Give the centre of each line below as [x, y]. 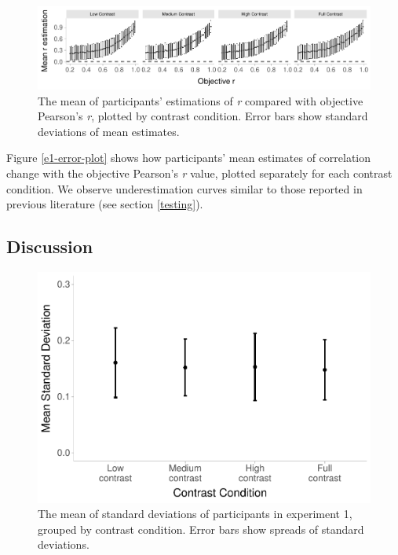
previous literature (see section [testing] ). [105, 204]
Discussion [50, 246]
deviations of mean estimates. [109, 131]
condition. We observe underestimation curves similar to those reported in [184, 188]
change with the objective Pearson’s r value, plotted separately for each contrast [199, 173]
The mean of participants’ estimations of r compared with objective [201, 100]
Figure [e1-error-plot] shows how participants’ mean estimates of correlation [189, 158]
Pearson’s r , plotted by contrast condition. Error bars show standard [203, 116]
